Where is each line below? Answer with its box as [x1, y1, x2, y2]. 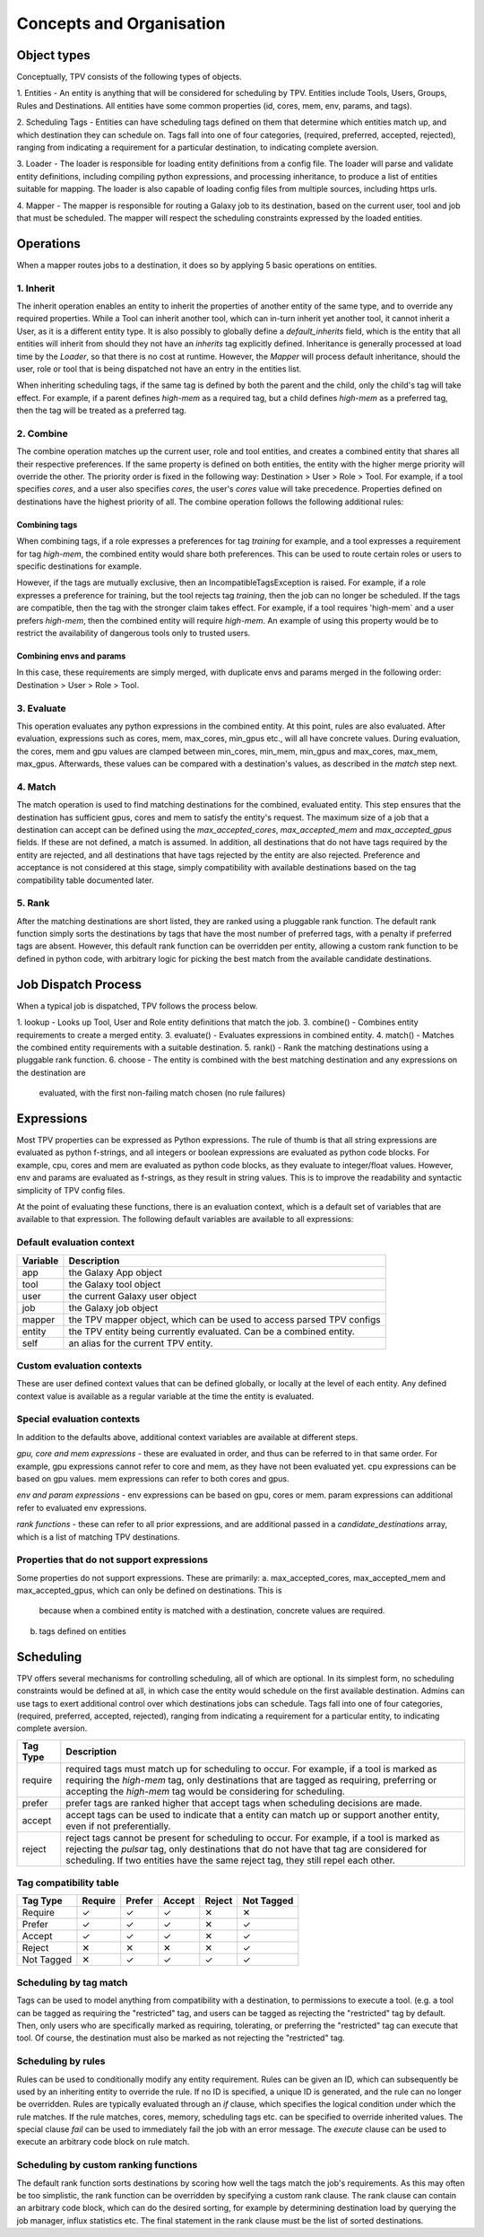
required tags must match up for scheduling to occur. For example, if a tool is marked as [65, 1762, 437, 1775]
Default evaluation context [16, 1236, 135, 1249]
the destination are [16, 1067, 86, 1078]
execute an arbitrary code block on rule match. [16, 2137, 190, 2147]
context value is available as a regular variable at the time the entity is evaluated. [16, 1391, 315, 1402]
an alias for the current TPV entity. [68, 1337, 213, 1350]
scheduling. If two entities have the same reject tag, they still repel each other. [65, 1854, 396, 1866]
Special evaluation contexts [16, 1413, 141, 1426]
